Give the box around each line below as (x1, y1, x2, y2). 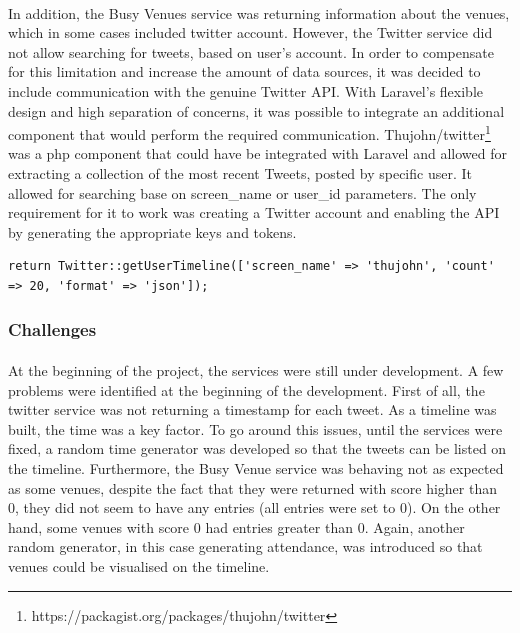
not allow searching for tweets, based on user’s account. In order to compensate (8, 41, 494, 62)
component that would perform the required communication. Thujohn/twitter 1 (8, 121, 491, 144)
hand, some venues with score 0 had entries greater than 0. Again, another (8, 516, 465, 537)
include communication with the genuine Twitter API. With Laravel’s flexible (8, 80, 484, 101)
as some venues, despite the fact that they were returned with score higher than (8, 477, 497, 498)
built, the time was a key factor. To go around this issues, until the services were (8, 418, 503, 439)
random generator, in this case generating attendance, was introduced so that (8, 536, 483, 557)
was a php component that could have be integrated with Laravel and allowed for (8, 143, 507, 164)
